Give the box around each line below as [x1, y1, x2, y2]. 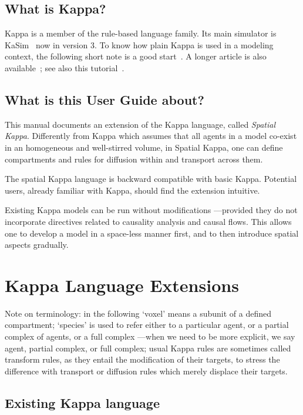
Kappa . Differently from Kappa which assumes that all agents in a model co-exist [5, 130, 297, 142]
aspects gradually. [5, 238, 69, 251]
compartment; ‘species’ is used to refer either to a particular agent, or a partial [5, 318, 289, 331]
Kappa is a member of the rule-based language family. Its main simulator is [5, 27, 277, 39]
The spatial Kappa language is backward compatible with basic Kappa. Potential [5, 172, 297, 185]
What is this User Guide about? [5, 90, 204, 108]
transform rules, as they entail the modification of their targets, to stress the [5, 353, 280, 366]
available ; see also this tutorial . [5, 61, 124, 74]
